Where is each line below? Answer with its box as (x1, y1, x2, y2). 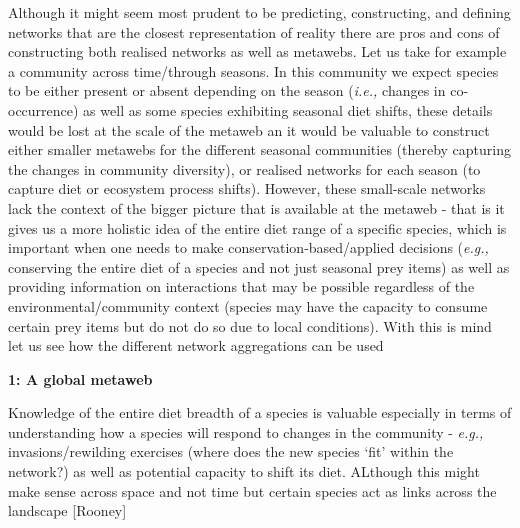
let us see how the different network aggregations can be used (8, 335, 384, 356)
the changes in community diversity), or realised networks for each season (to (8, 158, 481, 179)
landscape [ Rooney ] (8, 500, 127, 521)
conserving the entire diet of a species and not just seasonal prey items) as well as (8, 256, 510, 277)
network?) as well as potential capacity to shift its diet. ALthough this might (8, 461, 480, 482)
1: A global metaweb (8, 368, 153, 389)
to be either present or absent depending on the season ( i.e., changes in (8, 80, 446, 101)
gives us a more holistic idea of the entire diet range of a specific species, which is (8, 217, 507, 238)
